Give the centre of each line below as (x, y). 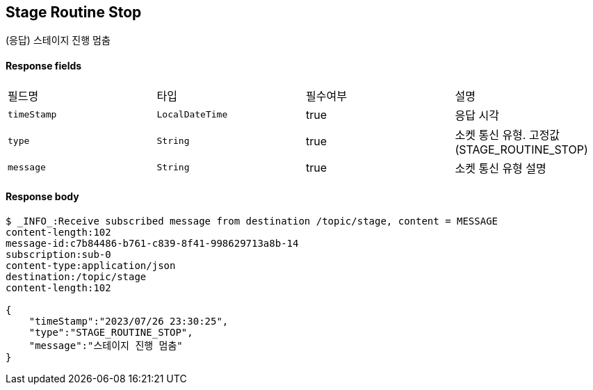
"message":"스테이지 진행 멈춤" (106, 345)
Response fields (44, 66)
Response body (42, 197)
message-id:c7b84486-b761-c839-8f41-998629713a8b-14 (152, 243)
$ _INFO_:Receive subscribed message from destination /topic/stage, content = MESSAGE (252, 221)
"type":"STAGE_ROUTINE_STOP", (111, 332)
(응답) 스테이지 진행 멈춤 (58, 40)
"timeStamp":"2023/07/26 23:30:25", (129, 321)
